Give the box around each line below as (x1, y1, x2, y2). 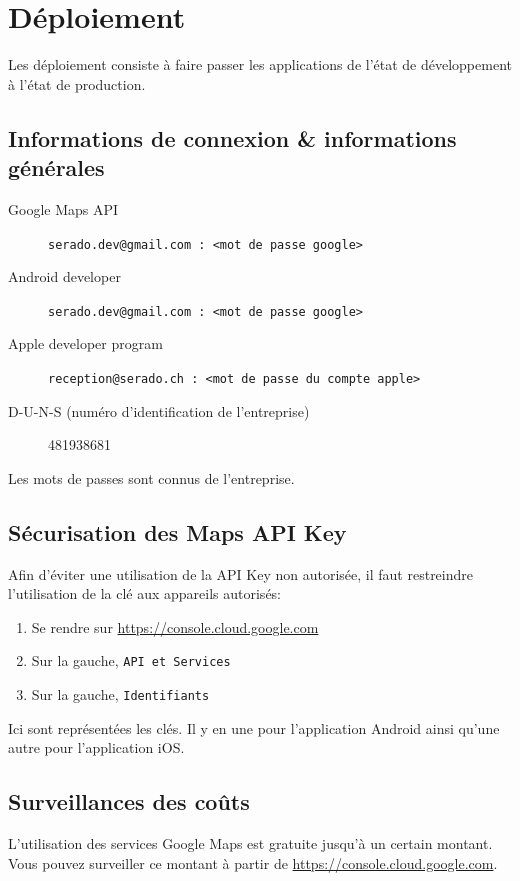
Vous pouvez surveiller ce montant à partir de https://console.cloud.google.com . (8, 852, 498, 873)
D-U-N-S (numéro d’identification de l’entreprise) (8, 400, 310, 421)
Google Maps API (8, 198, 119, 219)
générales (8, 152, 105, 183)
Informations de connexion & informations (8, 122, 457, 153)
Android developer (8, 266, 121, 287)
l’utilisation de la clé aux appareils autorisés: (8, 583, 282, 604)
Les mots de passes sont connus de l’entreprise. (8, 467, 295, 488)
